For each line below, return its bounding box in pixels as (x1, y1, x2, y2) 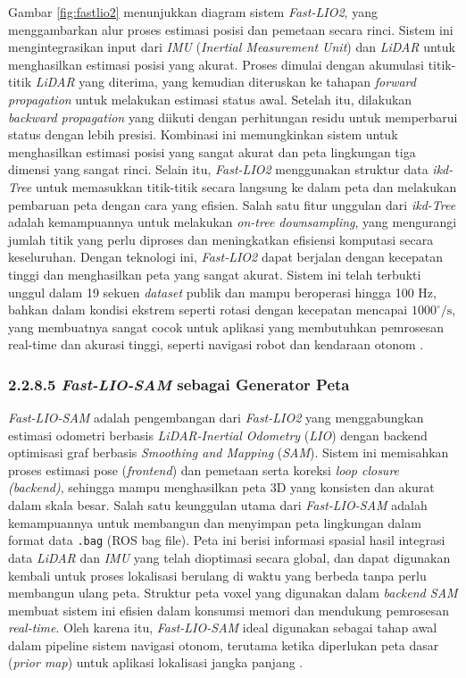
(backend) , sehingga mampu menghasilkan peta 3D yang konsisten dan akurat (8, 478, 435, 497)
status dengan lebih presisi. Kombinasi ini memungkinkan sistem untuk (8, 125, 398, 144)
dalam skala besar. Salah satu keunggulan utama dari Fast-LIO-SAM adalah (8, 496, 428, 515)
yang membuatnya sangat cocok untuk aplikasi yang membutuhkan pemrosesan (8, 317, 445, 336)
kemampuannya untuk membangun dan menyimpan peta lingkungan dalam (8, 513, 421, 532)
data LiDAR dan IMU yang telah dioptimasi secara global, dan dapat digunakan (8, 548, 451, 566)
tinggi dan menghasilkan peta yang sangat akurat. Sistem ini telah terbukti (8, 264, 421, 283)
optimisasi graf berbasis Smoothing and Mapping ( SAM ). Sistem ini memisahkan (8, 443, 449, 462)
